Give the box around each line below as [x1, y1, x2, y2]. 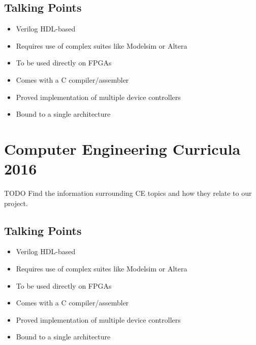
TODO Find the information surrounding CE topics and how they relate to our [4, 188, 252, 198]
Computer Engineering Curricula [4, 138, 241, 159]
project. [4, 197, 28, 208]
